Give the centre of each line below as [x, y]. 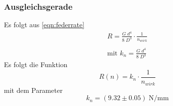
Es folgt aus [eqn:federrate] [44, 25]
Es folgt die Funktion [36, 64]
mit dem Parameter [33, 90]
